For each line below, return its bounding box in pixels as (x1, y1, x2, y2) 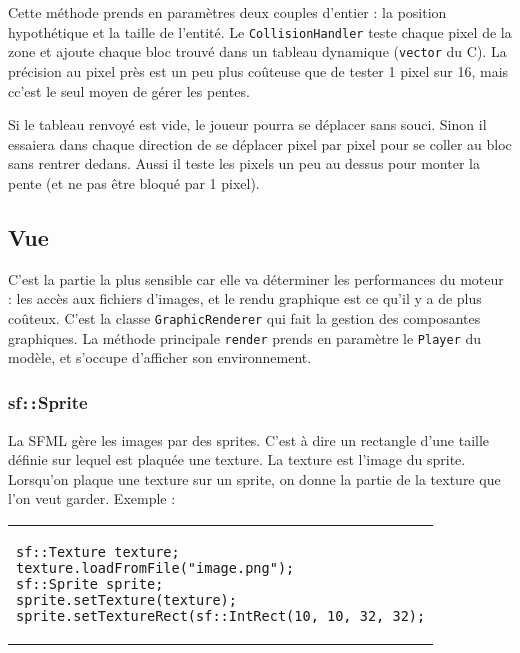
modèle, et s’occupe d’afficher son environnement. (8, 347, 312, 368)
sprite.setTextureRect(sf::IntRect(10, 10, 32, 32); (16, 607, 426, 624)
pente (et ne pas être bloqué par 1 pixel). (8, 172, 260, 193)
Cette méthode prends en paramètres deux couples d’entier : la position (8, 2, 447, 22)
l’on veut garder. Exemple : (8, 488, 176, 509)
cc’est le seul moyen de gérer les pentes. (8, 80, 250, 101)
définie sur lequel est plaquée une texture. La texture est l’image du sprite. (8, 449, 466, 470)
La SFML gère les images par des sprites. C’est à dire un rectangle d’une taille (8, 429, 490, 450)
